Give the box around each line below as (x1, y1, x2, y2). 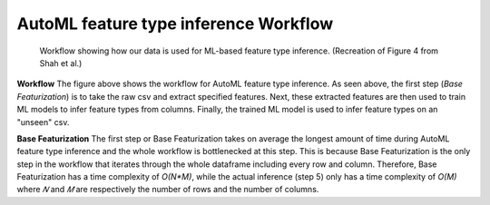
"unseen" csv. (16, 116, 70, 127)
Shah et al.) (39, 57, 83, 68)
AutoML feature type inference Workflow (16, 14, 334, 34)
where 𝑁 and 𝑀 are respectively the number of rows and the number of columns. (16, 184, 319, 195)
